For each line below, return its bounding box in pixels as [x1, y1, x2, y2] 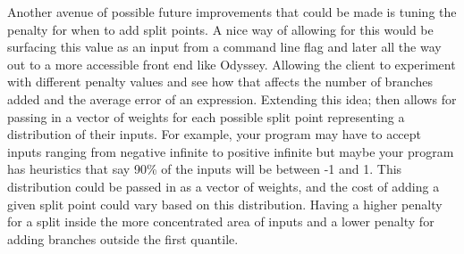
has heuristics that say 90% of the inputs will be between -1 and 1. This [7, 160, 402, 178]
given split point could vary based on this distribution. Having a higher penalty [7, 194, 443, 213]
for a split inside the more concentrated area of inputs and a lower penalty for [7, 212, 434, 231]
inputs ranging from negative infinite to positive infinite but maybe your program [7, 142, 454, 160]
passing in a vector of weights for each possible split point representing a [7, 107, 405, 126]
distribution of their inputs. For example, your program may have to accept [7, 125, 422, 143]
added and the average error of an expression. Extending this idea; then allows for [7, 89, 457, 108]
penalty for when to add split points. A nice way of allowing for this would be [7, 20, 434, 38]
